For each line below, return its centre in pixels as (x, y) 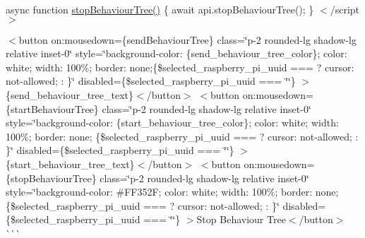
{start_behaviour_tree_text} (70, 163)
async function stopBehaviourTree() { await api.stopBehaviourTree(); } (160, 9)
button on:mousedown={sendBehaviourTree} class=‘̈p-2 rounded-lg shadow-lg (187, 39)
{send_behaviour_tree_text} (70, 94)
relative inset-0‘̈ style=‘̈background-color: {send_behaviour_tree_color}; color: (176, 53)
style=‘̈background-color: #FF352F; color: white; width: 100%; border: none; (172, 192)
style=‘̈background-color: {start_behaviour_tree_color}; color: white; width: (172, 123)
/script (345, 9)
